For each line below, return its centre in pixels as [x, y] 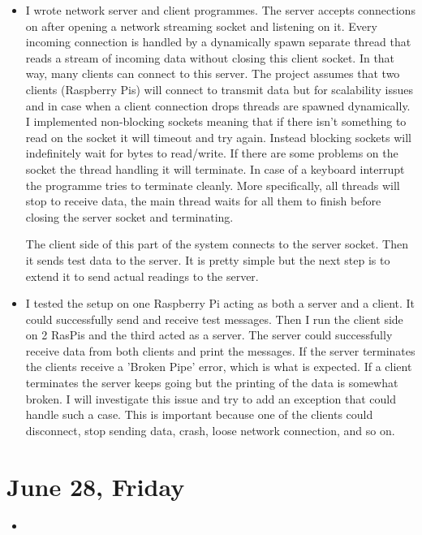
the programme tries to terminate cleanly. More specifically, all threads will [213, 185]
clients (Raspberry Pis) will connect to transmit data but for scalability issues [219, 89]
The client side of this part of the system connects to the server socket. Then [217, 244]
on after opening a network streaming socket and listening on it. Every [201, 26]
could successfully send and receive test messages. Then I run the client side [214, 319]
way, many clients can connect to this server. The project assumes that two [213, 73]
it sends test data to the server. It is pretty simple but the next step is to [208, 259]
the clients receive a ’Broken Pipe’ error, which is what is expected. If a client [219, 367]
